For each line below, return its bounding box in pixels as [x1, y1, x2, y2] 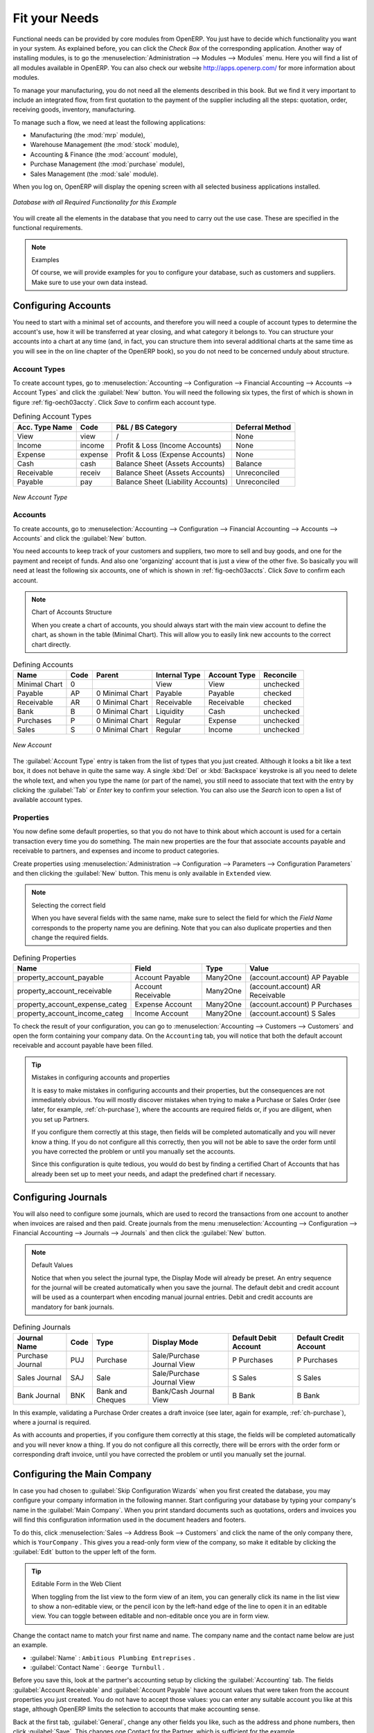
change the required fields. [31, 933, 109, 941]
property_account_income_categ [17, 1009, 124, 1018]
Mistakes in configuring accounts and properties [31, 1073, 170, 1081]
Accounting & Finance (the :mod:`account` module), [30, 150, 178, 159]
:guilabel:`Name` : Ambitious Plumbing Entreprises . [30, 1653, 195, 1662]
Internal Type [156, 670, 201, 680]
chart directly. [31, 640, 71, 648]
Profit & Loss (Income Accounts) [116, 440, 222, 450]
